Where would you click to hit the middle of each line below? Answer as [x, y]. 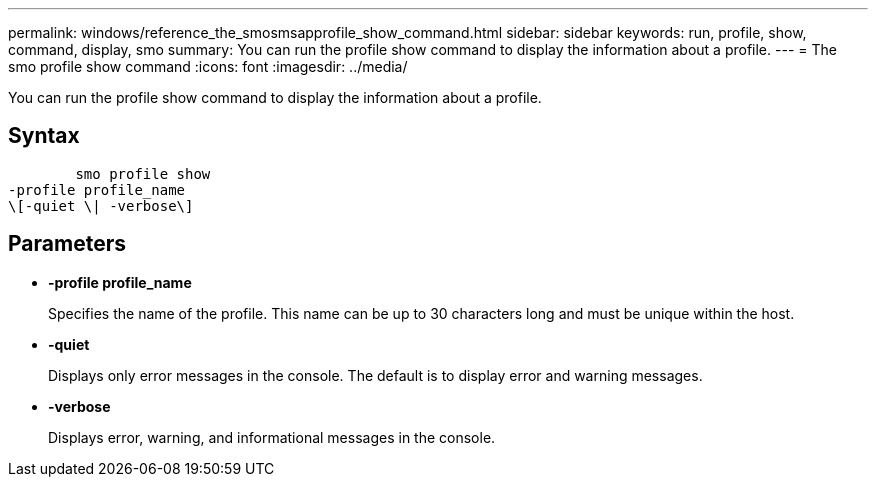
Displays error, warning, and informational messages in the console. [272, 437]
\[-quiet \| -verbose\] [101, 205]
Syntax [44, 136]
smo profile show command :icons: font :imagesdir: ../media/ [208, 66]
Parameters [67, 244]
